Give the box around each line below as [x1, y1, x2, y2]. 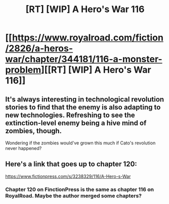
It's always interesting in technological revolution [5, 95, 164, 104]
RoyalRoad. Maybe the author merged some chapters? [5, 192, 142, 199]
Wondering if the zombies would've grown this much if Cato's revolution [5, 140, 156, 146]
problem [5, 64, 41, 76]
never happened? [5, 145, 42, 151]
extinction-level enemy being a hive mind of [5, 119, 147, 127]
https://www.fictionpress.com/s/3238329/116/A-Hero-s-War [5, 173, 131, 179]
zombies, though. [5, 126, 62, 135]
